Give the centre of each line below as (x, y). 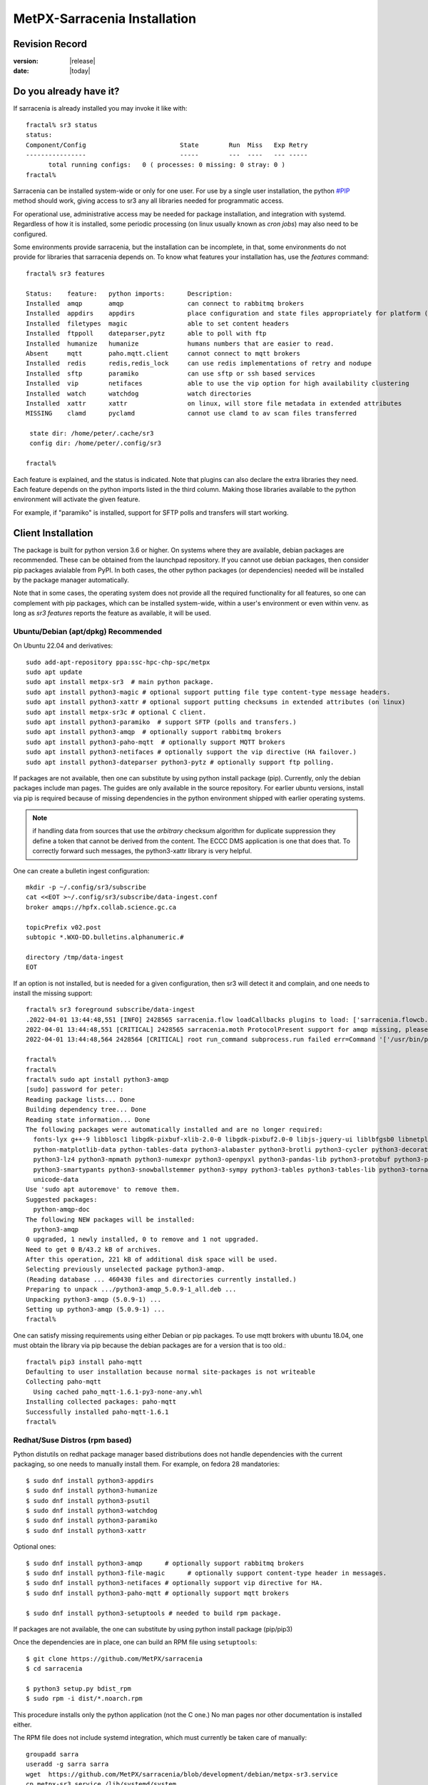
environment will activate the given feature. (77, 499)
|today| (80, 71)
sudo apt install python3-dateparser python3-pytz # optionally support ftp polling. (180, 762)
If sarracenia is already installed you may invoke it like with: (100, 109)
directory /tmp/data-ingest (75, 957)
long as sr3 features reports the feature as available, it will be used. (112, 613)
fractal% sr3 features (66, 273)
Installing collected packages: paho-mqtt (101, 1402)
